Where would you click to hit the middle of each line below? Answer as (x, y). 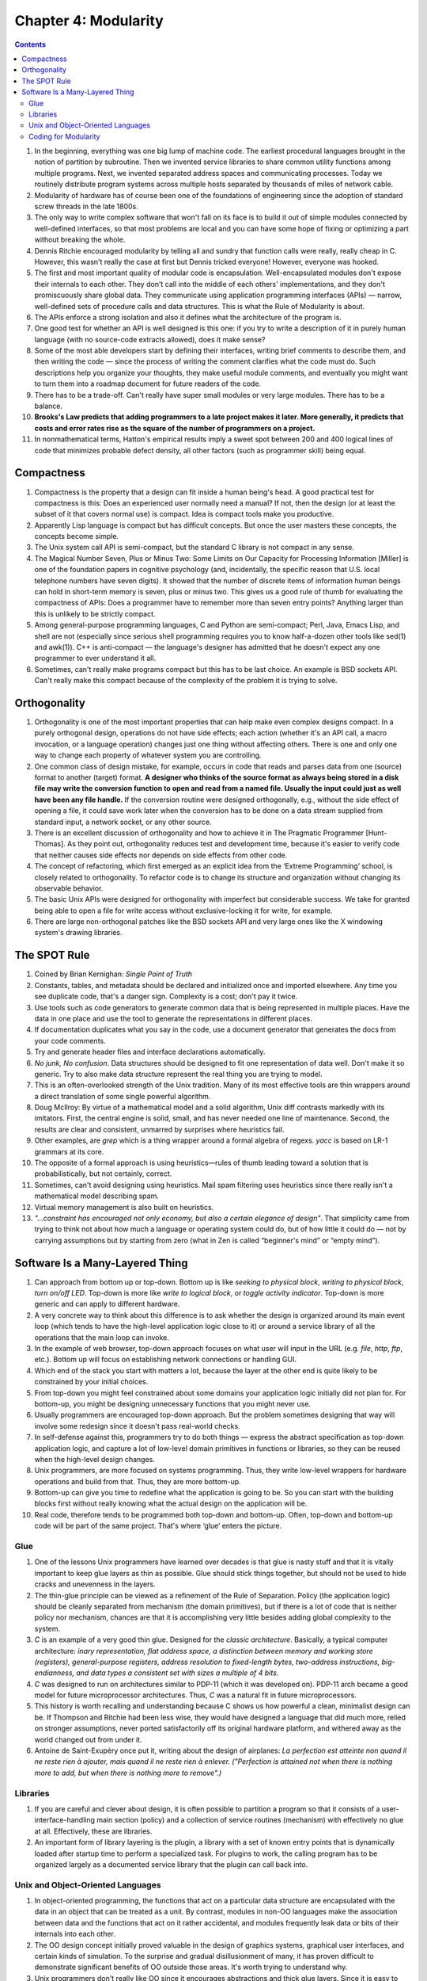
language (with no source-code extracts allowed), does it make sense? (150, 339)
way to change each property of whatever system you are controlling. (148, 755)
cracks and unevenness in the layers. (95, 1584)
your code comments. (70, 1040)
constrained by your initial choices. (91, 1382)
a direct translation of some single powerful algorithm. (123, 1096)
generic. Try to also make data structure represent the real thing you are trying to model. (178, 1074)
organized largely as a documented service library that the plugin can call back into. (171, 1864)
